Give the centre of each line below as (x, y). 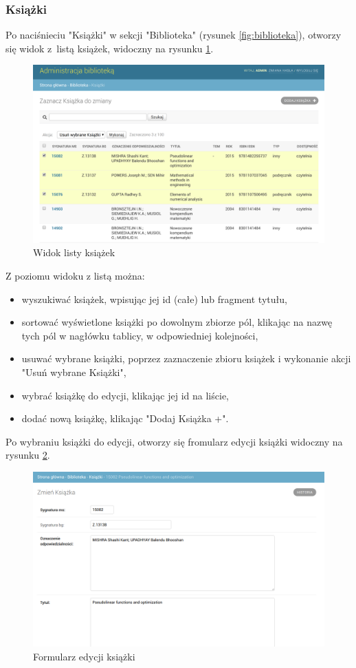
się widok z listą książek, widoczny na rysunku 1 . (110, 48)
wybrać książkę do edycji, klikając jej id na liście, (125, 395)
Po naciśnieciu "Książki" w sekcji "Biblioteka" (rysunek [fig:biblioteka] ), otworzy (174, 35)
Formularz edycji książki (84, 656)
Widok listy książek (74, 252)
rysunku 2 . (28, 455)
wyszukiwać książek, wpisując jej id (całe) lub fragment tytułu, (154, 299)
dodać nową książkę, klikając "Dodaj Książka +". (125, 418)
